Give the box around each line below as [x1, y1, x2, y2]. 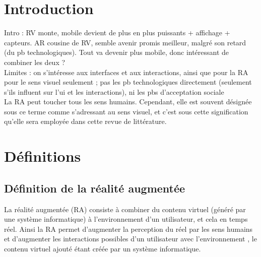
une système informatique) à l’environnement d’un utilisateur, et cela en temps [4, 214, 248, 224]
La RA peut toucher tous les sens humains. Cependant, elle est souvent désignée [4, 96, 252, 107]
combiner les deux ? [4, 56, 66, 67]
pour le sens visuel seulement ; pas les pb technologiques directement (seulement [4, 77, 252, 87]
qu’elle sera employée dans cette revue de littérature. [4, 116, 167, 126]
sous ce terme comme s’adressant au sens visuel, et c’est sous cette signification [4, 106, 248, 116]
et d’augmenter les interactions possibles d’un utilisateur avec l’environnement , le [4, 233, 257, 244]
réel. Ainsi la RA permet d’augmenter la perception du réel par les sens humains [4, 223, 253, 234]
